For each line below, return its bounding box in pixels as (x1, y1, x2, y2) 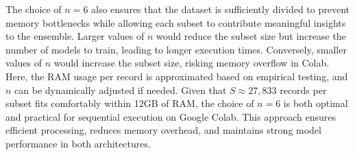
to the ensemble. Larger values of (5, 29, 145, 43)
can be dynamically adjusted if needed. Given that (14, 82, 227, 97)
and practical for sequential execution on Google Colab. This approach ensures (5, 109, 336, 123)
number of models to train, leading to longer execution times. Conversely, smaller (5, 42, 347, 56)
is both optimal (283, 96, 348, 110)
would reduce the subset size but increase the (156, 29, 346, 43)
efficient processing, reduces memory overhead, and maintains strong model (5, 123, 321, 137)
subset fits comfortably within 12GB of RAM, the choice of (5, 96, 254, 110)
